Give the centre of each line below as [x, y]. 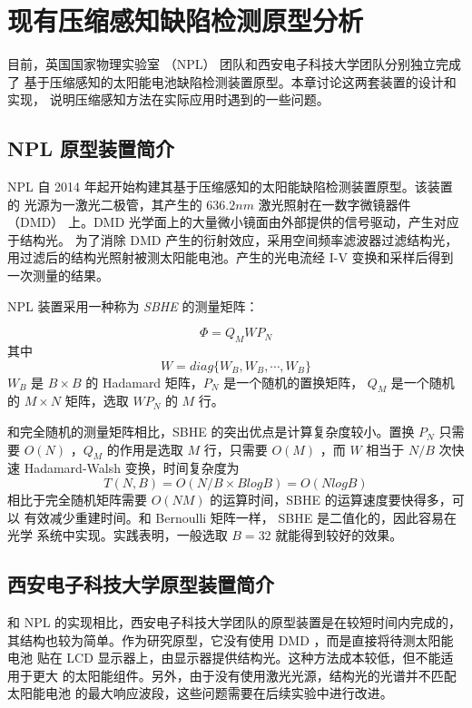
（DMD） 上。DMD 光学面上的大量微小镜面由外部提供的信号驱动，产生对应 [233, 222]
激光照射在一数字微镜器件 [334, 204]
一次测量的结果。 [58, 275]
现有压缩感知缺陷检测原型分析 [186, 20]
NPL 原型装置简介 [91, 148]
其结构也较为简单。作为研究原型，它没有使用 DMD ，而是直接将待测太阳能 [231, 639]
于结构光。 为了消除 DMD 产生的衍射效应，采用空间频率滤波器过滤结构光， [233, 239]
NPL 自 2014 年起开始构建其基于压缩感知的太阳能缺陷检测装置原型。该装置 [230, 187]
